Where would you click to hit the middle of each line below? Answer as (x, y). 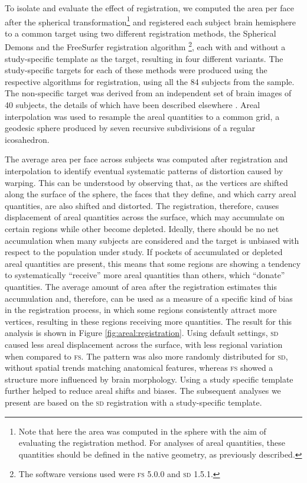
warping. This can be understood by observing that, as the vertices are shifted (146, 182)
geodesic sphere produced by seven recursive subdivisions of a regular (130, 128)
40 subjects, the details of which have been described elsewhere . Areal (133, 105)
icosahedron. (27, 139)
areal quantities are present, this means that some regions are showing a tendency (153, 263)
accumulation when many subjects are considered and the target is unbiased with (152, 240)
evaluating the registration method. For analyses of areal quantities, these (152, 443)
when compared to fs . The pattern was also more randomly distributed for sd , (146, 356)
